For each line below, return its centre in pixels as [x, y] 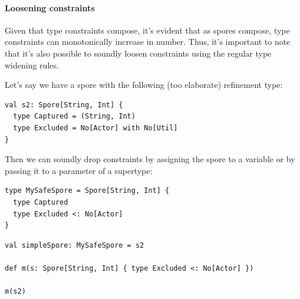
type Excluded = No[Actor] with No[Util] [95, 128]
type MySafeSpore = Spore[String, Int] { [87, 191]
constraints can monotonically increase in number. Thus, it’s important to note [148, 42]
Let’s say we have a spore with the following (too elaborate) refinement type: [144, 85]
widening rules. [32, 65]
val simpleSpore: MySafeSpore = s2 [75, 245]
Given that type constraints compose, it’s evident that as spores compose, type [147, 30]
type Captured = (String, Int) [74, 116]
